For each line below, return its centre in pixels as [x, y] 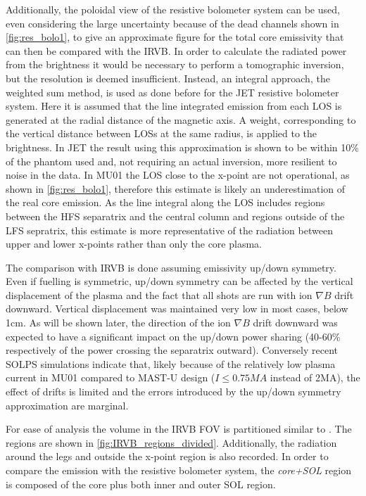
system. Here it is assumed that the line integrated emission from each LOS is [174, 106]
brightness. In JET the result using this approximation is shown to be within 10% [182, 147]
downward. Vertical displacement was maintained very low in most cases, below [177, 309]
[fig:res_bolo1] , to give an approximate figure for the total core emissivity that [175, 37]
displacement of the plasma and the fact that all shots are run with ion [159, 294]
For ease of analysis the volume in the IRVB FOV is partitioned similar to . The [179, 429]
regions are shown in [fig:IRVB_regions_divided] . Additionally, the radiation [171, 442]
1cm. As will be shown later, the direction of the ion [118, 323]
